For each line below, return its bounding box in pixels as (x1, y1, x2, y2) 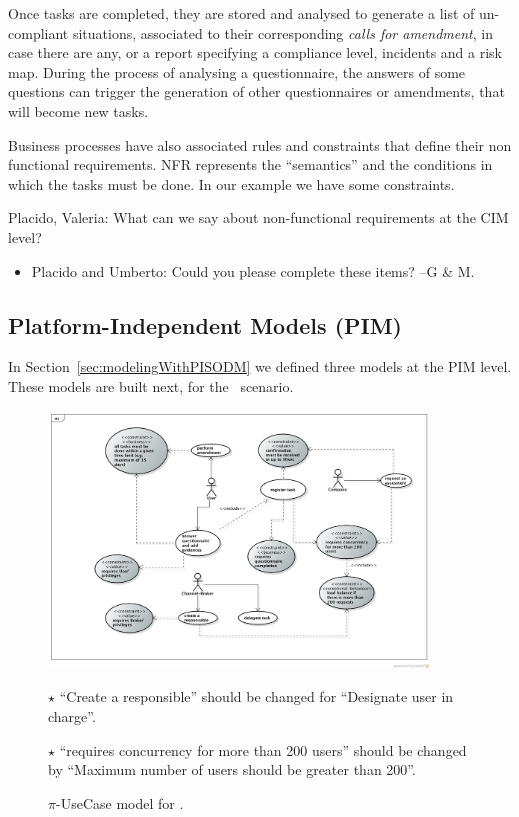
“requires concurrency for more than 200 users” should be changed (59, 739, 467, 760)
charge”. (48, 705, 96, 726)
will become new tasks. (8, 100, 149, 121)
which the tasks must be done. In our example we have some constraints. (8, 173, 455, 194)
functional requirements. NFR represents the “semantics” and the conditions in (8, 154, 493, 175)
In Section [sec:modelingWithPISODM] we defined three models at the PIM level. (8, 356, 512, 377)
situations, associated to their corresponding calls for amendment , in (72, 22, 493, 43)
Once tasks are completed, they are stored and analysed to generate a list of (8, 3, 475, 23)
